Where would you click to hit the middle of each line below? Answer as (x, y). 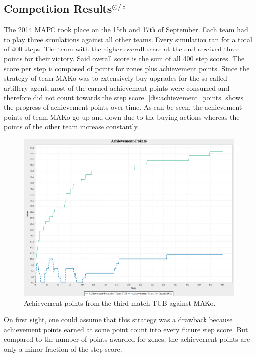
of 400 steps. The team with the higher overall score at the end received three (122, 49)
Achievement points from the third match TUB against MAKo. (120, 303)
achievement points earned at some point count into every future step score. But (126, 329)
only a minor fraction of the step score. (63, 348)
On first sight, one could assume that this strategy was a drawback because (118, 319)
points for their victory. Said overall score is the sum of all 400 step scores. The (124, 58)
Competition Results (58, 9)
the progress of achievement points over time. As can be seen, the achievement (123, 107)
